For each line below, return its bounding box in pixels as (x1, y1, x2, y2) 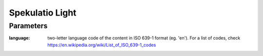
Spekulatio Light (9, 7, 76, 18)
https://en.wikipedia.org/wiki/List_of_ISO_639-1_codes (47, 42, 156, 48)
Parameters (9, 21, 48, 30)
